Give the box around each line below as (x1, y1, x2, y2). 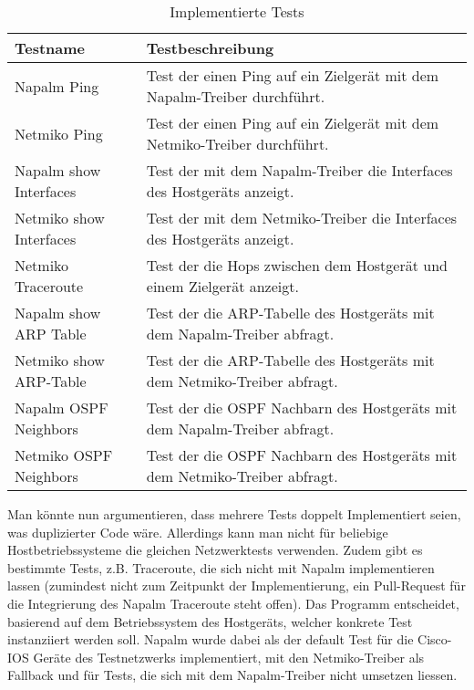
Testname (15, 37, 86, 58)
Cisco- (417, 630, 452, 649)
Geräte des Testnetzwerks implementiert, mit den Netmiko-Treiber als (33, 647, 425, 666)
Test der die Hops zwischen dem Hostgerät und (146, 255, 448, 276)
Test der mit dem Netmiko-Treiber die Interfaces (146, 207, 458, 228)
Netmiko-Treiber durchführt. (146, 133, 329, 154)
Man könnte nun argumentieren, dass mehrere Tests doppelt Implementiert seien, (7, 505, 461, 523)
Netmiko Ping (15, 122, 103, 144)
